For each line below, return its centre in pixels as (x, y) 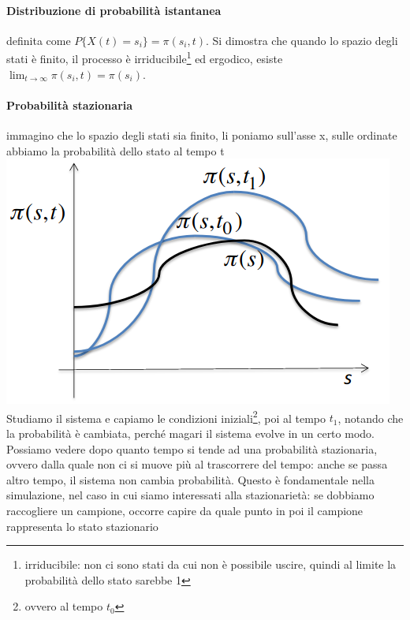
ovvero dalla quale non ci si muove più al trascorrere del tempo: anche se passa (197, 464)
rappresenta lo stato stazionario (82, 526)
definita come (39, 40)
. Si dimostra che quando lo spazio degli (302, 40)
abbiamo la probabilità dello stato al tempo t (116, 150)
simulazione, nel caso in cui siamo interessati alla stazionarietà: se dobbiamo (190, 495)
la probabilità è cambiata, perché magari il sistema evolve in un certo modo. (190, 433)
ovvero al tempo (64, 606)
